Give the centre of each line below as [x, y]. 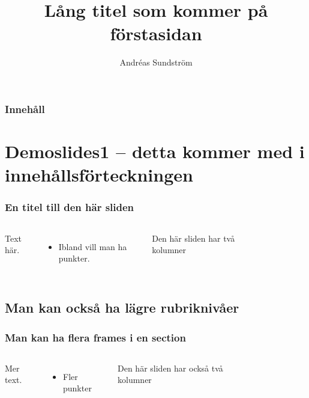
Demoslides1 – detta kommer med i [155, 151]
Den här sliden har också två [170, 368]
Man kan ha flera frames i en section [95, 337]
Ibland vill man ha [93, 246]
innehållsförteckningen [99, 175]
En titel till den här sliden [70, 207]
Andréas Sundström [156, 62]
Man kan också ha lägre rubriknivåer [122, 308]
